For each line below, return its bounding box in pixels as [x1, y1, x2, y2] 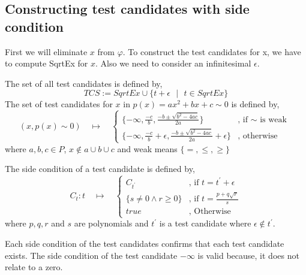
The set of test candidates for [5, 98, 113, 110]
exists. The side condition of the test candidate [5, 249, 178, 261]
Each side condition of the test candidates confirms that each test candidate [5, 237, 284, 250]
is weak [260, 115, 287, 124]
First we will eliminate [5, 45, 88, 58]
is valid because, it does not [197, 249, 299, 261]
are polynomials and [74, 217, 149, 229]
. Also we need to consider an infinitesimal [95, 57, 251, 69]
